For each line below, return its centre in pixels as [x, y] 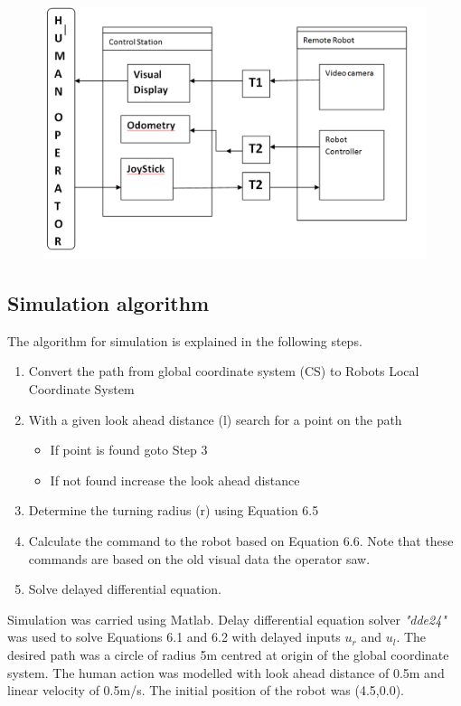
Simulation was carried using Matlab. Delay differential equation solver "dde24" [227, 619]
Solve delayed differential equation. [125, 589]
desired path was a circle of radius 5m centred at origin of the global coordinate [228, 654]
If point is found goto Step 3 [129, 450]
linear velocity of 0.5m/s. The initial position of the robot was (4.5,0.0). [206, 690]
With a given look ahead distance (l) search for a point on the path [215, 419]
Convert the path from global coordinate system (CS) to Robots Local [224, 371]
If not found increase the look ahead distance [175, 480]
